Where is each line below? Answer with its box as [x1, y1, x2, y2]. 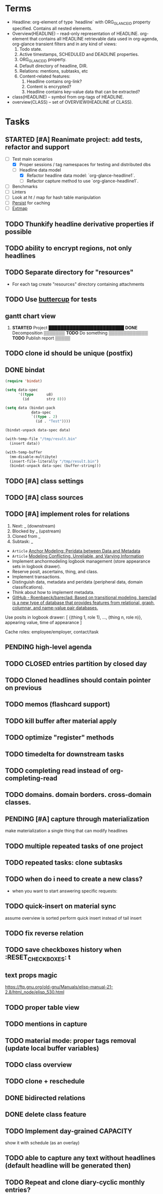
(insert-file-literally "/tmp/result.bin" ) [9, 459, 99, 464]
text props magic [5, 971, 57, 979]
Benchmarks [12, 183, 38, 189]
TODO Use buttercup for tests [5, 295, 97, 303]
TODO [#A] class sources [5, 493, 84, 502]
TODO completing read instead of [5, 767, 109, 775]
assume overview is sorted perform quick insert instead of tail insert [5, 915, 142, 921]
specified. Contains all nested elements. [12, 25, 92, 31]
